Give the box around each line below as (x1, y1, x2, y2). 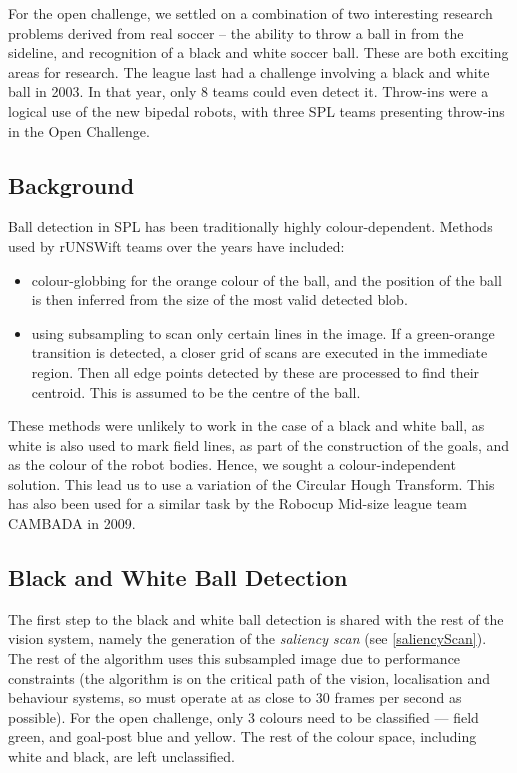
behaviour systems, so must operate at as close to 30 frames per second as (8, 687, 462, 708)
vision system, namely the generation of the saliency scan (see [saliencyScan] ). (8, 628, 487, 649)
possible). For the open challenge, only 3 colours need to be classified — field (8, 706, 479, 727)
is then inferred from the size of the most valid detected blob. (31, 289, 408, 310)
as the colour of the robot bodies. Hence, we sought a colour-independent (8, 454, 456, 475)
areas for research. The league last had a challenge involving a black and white (8, 61, 490, 82)
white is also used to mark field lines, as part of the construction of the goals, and (8, 434, 510, 455)
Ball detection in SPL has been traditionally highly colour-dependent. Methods (8, 216, 493, 237)
